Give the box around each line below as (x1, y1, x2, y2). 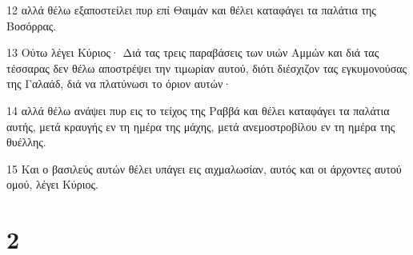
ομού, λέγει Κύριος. (6, 176, 98, 193)
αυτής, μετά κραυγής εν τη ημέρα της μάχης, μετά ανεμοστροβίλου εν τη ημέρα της (6, 118, 395, 134)
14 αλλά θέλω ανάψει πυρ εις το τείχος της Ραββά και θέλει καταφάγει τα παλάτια (6, 102, 390, 118)
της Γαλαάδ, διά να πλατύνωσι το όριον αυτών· (6, 75, 232, 92)
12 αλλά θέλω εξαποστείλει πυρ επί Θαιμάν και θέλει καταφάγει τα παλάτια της (6, 2, 376, 18)
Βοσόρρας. (6, 17, 57, 34)
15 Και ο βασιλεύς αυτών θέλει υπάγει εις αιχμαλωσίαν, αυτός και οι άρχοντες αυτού (6, 160, 402, 177)
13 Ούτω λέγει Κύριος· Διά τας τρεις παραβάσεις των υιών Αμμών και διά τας (6, 44, 379, 61)
